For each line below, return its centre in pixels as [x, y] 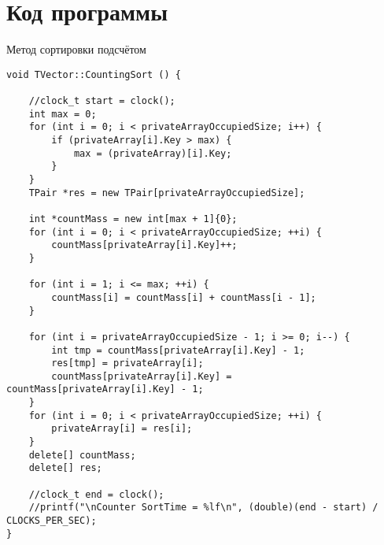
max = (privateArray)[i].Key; [153, 153]
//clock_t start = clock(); [102, 101]
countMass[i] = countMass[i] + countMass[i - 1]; [184, 297]
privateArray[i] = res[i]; [122, 429]
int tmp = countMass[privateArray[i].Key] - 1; [178, 350]
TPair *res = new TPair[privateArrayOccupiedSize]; [167, 193]
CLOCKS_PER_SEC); [52, 521]
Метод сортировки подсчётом [76, 49]
